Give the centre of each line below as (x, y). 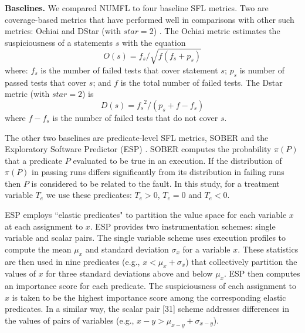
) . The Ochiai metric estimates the (217, 31)
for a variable (206, 249)
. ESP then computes (262, 273)
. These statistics (268, 249)
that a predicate (34, 160)
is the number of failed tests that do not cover (135, 117)
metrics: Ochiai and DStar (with (63, 31)
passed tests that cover (46, 82)
